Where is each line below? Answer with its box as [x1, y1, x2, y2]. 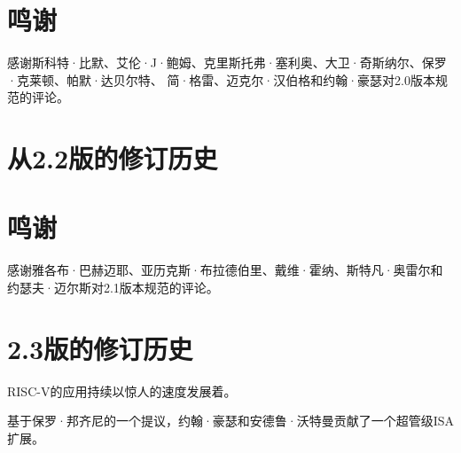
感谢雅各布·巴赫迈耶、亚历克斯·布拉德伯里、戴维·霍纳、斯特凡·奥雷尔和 [7, 261, 443, 279]
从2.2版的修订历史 [7, 140, 218, 176]
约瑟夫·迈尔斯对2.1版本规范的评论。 [7, 278, 219, 296]
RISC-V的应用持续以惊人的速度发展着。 [7, 381, 237, 400]
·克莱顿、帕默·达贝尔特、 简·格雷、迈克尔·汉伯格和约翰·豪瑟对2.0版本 [7, 70, 436, 89]
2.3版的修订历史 [7, 330, 193, 366]
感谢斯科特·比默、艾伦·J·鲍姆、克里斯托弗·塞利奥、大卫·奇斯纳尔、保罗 [7, 53, 447, 72]
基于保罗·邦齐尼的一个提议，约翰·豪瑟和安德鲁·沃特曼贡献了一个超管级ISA [7, 411, 455, 430]
